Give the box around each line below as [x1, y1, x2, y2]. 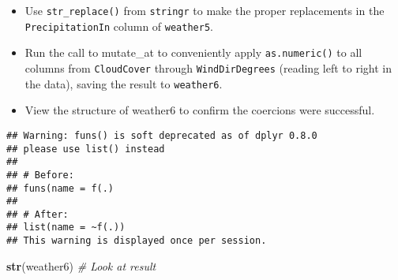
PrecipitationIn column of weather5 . [24, 17, 213, 34]
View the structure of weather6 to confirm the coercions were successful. [24, 102, 375, 118]
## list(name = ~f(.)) [6, 222, 126, 233]
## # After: [6, 208, 69, 220]
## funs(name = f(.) [6, 182, 115, 194]
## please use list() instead [6, 143, 165, 155]
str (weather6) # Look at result [6, 257, 156, 274]
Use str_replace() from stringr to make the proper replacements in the [24, 2, 385, 18]
